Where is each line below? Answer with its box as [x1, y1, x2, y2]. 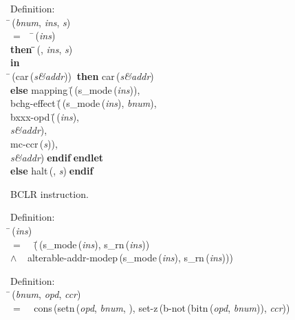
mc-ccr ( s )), [10, 136, 58, 150]
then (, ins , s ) [10, 41, 73, 56]
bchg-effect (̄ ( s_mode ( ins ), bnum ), [10, 96, 157, 110]
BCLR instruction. [10, 186, 89, 201]
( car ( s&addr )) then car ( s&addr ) [12, 68, 154, 83]
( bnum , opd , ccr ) [12, 287, 81, 301]
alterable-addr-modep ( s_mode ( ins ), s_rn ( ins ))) [27, 250, 233, 265]
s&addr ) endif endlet [10, 150, 104, 164]
